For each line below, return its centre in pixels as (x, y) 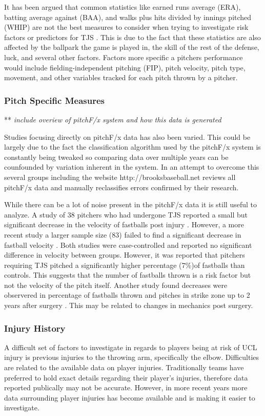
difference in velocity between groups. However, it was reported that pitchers (125, 255)
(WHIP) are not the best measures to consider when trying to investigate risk (126, 27)
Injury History (35, 328)
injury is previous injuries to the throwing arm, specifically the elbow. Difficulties (132, 357)
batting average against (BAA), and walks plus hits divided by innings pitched (128, 17)
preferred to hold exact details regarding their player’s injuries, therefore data (126, 377)
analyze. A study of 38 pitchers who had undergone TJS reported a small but (126, 214)
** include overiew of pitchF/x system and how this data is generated (113, 119)
